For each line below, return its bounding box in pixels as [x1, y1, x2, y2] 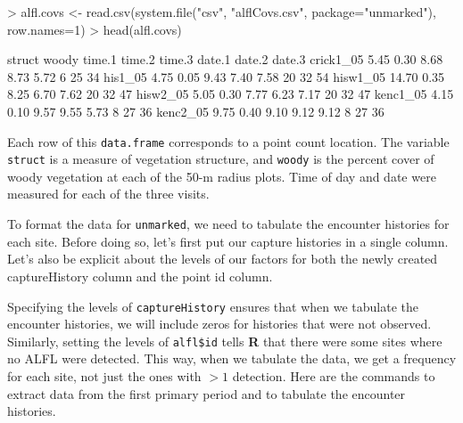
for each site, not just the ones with [7, 367, 202, 385]
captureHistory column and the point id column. [7, 266, 273, 285]
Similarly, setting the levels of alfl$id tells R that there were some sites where [7, 331, 442, 350]
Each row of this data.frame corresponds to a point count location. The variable [7, 132, 450, 150]
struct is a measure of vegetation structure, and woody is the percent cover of [7, 150, 434, 168]
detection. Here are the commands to [232, 367, 435, 385]
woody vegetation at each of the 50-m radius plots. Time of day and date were [7, 167, 436, 185]
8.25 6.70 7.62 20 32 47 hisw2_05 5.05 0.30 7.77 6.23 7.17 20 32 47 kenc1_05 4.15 [7, 85, 454, 103]
